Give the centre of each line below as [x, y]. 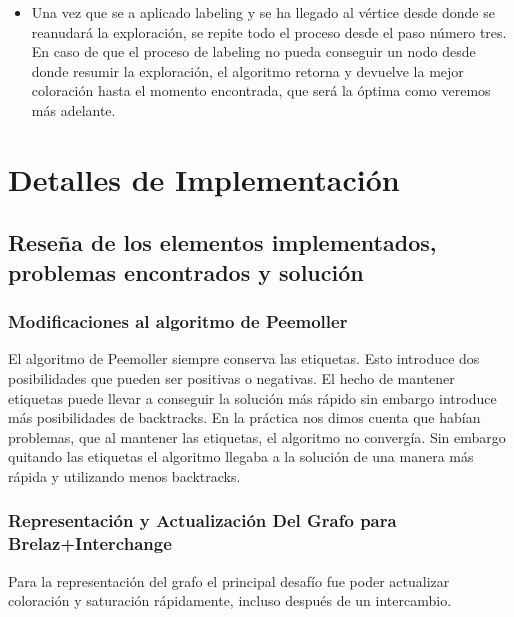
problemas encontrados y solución [186, 271]
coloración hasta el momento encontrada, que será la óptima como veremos [261, 90]
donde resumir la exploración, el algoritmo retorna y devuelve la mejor [247, 70]
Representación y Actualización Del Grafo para [202, 520]
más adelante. [73, 109]
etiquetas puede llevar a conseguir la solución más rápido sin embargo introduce [252, 397]
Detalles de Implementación [204, 178]
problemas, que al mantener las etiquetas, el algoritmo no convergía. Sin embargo [257, 436]
